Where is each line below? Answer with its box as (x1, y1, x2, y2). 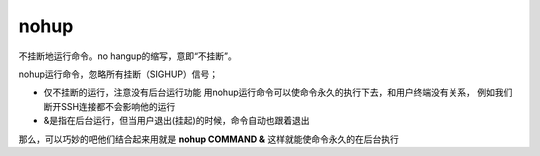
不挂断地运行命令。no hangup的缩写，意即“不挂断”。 (18, 50, 237, 62)
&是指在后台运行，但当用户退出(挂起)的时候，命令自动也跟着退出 (43, 115, 310, 127)
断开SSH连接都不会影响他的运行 (43, 100, 176, 112)
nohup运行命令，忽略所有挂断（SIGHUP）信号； (18, 68, 219, 80)
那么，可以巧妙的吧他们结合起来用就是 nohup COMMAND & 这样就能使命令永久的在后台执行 (18, 133, 399, 145)
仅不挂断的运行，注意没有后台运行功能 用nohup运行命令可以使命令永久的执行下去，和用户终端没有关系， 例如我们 (43, 86, 513, 99)
